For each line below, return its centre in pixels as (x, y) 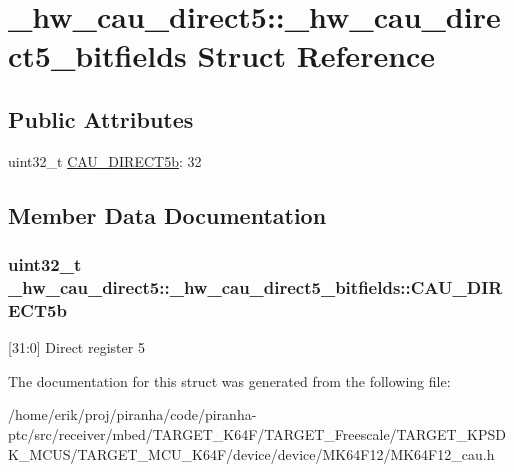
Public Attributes (101, 118)
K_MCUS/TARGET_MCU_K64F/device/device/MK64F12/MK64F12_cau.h (251, 453)
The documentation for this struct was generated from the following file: (229, 380)
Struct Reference (316, 55)
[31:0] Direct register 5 (76, 347)
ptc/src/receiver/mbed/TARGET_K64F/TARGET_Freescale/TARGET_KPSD (257, 433)
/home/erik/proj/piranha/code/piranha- (132, 414)
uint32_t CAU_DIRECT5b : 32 (105, 160)
